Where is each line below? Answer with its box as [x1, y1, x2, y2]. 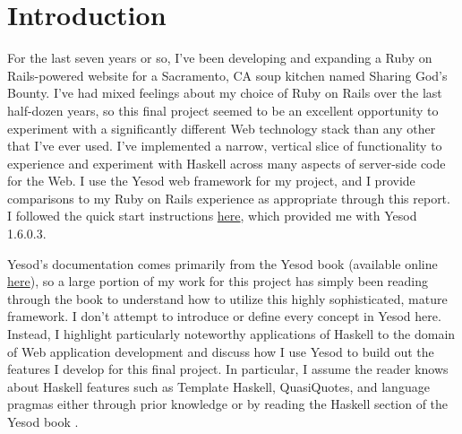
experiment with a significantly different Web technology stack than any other [7, 118, 436, 137]
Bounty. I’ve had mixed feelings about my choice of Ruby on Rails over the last [7, 83, 442, 102]
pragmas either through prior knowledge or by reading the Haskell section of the [7, 395, 449, 413]
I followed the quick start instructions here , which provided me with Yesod [7, 206, 417, 225]
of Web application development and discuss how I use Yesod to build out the [7, 342, 434, 360]
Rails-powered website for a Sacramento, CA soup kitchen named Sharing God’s [7, 65, 448, 84]
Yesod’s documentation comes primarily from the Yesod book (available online [7, 254, 438, 273]
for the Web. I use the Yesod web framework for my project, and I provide [7, 171, 415, 190]
